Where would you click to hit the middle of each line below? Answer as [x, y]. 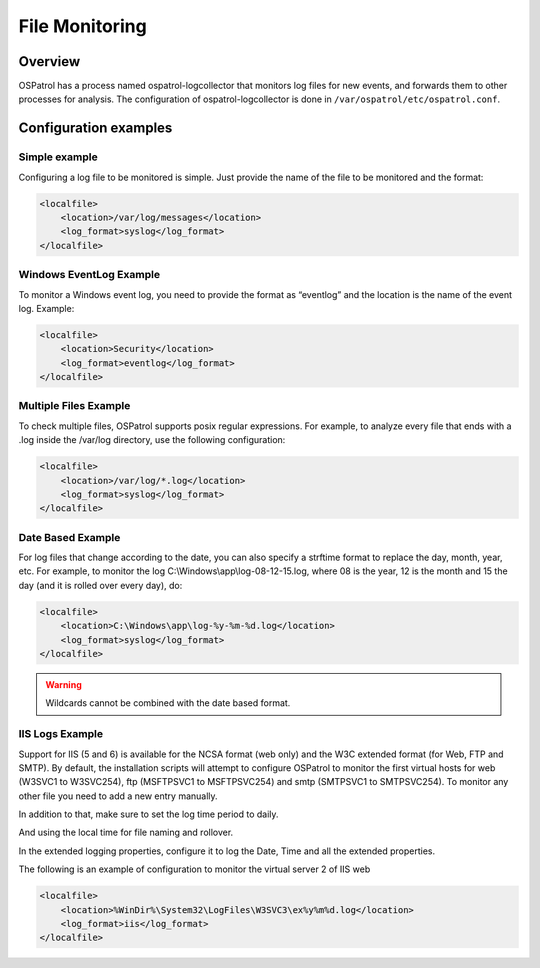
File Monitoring [82, 26]
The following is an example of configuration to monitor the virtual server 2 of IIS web [194, 869]
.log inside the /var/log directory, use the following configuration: [152, 440]
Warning [63, 684]
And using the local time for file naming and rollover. [126, 832]
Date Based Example [69, 537]
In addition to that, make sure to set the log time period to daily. [148, 814]
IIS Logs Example [61, 734]
